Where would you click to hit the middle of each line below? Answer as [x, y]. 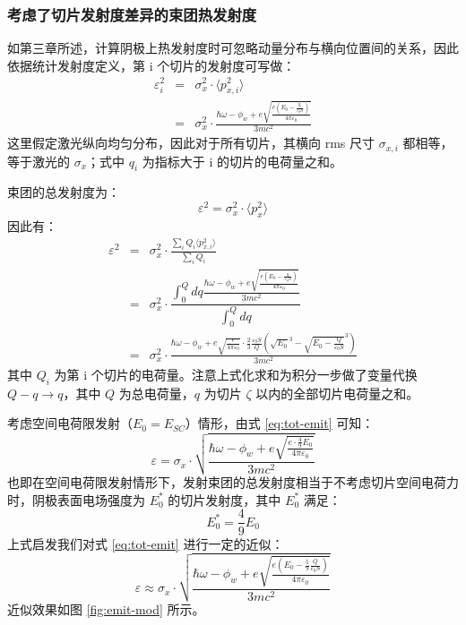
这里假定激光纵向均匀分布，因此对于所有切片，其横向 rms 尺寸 [191, 143]
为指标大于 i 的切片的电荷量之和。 [242, 161]
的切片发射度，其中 [224, 499]
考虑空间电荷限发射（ [70, 423]
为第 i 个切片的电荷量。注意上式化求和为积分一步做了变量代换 [236, 375]
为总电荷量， [156, 393]
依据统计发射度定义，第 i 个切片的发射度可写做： [151, 65]
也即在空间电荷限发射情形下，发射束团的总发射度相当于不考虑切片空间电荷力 [233, 482]
